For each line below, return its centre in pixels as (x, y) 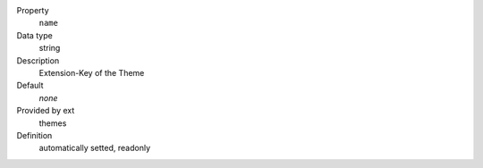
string (50, 48)
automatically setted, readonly (95, 148)
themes (53, 123)
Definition (34, 135)
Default (30, 86)
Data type (34, 35)
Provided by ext (46, 111)
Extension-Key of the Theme (92, 72)
